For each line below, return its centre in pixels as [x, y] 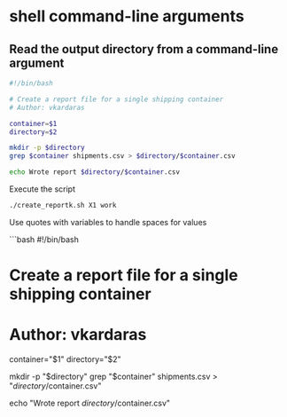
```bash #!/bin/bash [44, 239]
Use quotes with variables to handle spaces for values [108, 222]
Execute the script [43, 189]
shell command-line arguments [127, 16]
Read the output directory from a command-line [144, 49]
